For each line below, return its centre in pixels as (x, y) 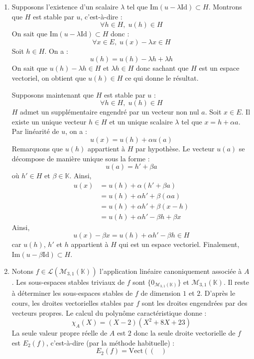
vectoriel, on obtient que (49, 77)
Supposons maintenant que (53, 94)
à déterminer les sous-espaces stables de (72, 293)
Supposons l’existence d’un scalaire (65, 6)
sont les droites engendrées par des (194, 303)
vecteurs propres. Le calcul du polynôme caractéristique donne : (109, 312)
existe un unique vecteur (49, 121)
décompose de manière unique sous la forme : (81, 158)
